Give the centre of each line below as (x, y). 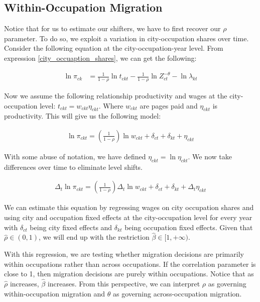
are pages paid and (169, 105)
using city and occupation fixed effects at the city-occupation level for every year (128, 217)
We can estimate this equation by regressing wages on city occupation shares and (129, 207)
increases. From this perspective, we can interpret (124, 283)
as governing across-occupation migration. (177, 293)
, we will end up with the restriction (94, 237)
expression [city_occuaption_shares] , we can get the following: (100, 58)
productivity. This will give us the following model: (83, 116)
